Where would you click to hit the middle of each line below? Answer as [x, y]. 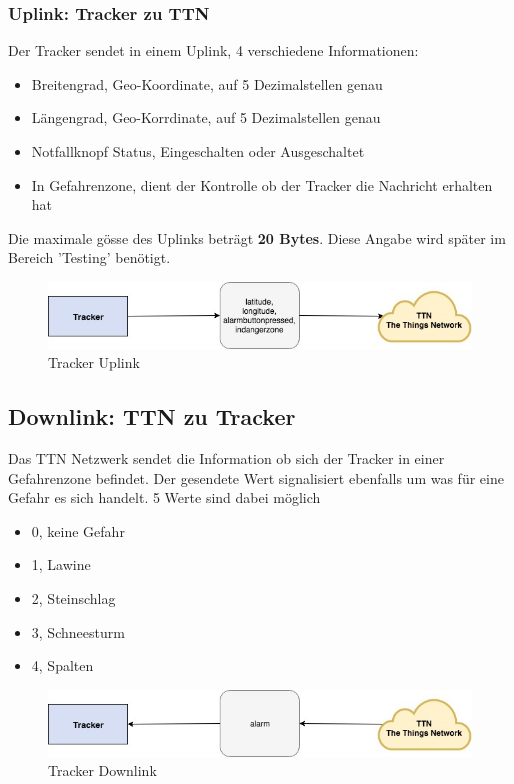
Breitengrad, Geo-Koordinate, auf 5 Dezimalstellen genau [207, 83]
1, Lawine [61, 564]
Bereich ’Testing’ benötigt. [89, 257]
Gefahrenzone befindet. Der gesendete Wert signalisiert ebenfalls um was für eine [256, 477]
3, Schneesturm [78, 631]
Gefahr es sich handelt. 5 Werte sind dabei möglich [164, 497]
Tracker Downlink [102, 770]
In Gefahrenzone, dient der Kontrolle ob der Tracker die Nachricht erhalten [262, 184]
